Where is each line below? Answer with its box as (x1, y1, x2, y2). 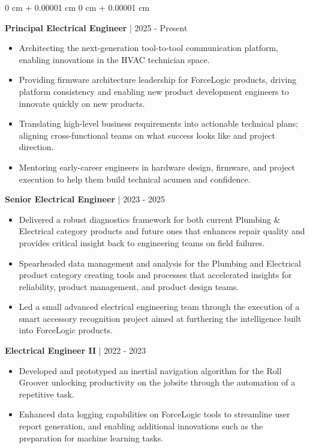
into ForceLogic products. (19, 324, 113, 336)
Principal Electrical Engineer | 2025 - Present (5, 21, 188, 34)
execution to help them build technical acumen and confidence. (19, 172, 251, 185)
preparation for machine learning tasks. (19, 431, 164, 444)
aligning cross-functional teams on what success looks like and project (19, 129, 276, 141)
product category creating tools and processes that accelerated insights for (19, 268, 292, 281)
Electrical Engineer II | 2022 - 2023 (5, 344, 146, 357)
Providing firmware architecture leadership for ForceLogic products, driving (19, 73, 297, 86)
